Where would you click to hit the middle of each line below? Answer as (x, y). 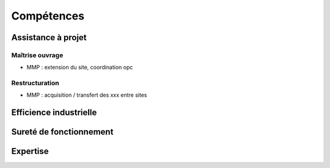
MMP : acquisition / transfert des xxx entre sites (87, 95)
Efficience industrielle (54, 113)
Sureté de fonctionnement (62, 132)
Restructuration (35, 83)
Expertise (30, 151)
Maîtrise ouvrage (37, 55)
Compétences (48, 16)
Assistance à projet (49, 37)
